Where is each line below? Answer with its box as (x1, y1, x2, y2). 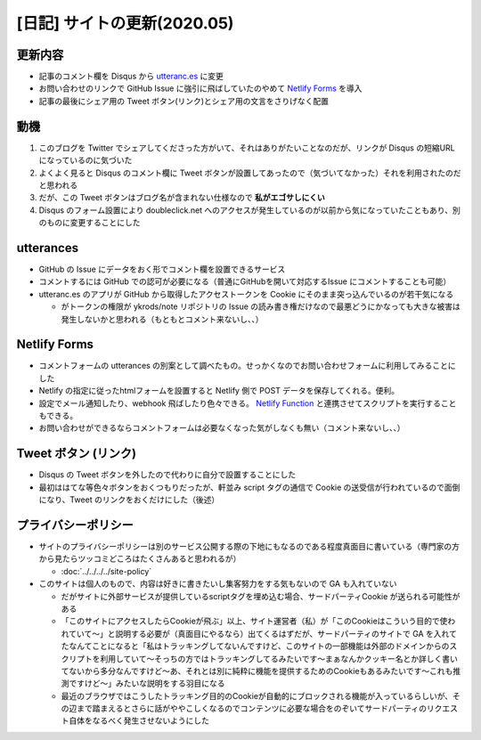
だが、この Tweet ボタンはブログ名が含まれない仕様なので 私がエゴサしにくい (38, 192, 325, 203)
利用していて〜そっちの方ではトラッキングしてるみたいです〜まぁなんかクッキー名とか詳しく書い (99, 653, 458, 663)
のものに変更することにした (38, 217, 141, 228)
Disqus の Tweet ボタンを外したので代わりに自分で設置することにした (38, 469, 297, 480)
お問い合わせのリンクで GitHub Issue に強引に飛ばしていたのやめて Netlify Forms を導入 (38, 83, 363, 94)
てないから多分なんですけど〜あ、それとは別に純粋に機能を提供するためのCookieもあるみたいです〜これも (61, 665, 453, 676)
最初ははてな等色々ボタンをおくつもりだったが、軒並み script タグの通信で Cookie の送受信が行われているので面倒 (38, 482, 461, 492)
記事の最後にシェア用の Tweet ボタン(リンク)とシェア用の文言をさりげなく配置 (38, 95, 330, 106)
